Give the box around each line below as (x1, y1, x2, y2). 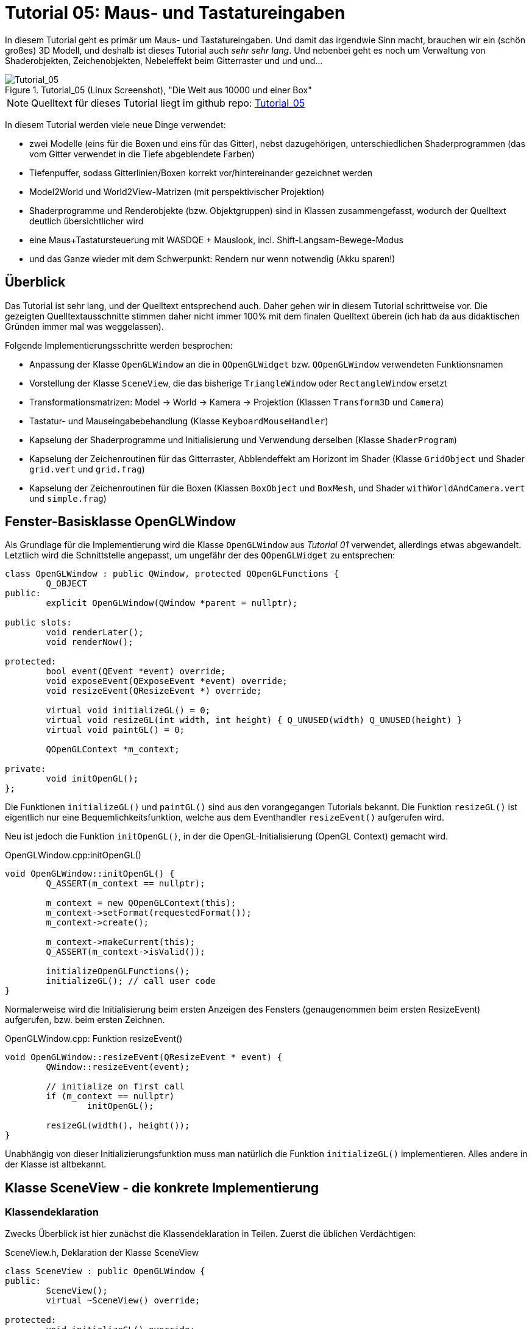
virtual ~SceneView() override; (46, 1295, 200, 1305)
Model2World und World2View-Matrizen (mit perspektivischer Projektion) (29, 186, 325, 197)
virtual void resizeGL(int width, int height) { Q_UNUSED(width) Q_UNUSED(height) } (46, 715, 463, 725)
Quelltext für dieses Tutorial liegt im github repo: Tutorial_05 (31, 96, 305, 109)
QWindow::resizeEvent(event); (46, 1062, 190, 1072)
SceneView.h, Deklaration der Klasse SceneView (5, 1247, 199, 1258)
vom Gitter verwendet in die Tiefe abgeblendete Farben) (29, 148, 255, 159)
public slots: (5, 618, 72, 628)
